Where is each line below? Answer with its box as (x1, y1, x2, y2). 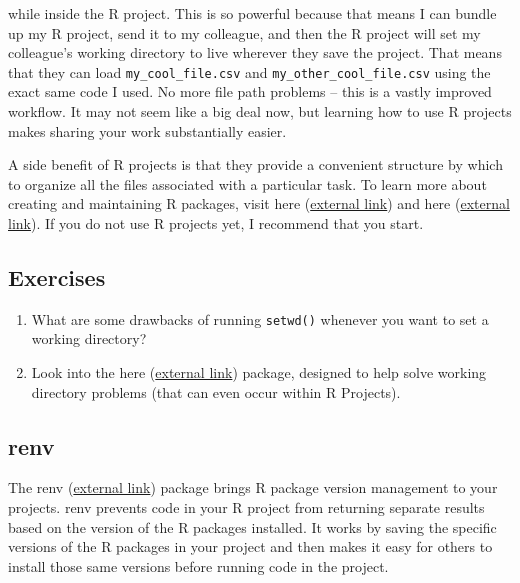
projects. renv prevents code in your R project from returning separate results (8, 497, 485, 518)
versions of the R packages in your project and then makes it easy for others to (8, 536, 493, 557)
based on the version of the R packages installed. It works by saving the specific (8, 516, 497, 537)
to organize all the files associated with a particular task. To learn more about (8, 173, 487, 194)
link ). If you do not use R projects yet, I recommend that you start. (8, 213, 424, 233)
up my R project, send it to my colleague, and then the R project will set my (8, 22, 481, 43)
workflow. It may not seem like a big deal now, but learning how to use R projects (8, 101, 512, 122)
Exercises (8, 261, 106, 292)
